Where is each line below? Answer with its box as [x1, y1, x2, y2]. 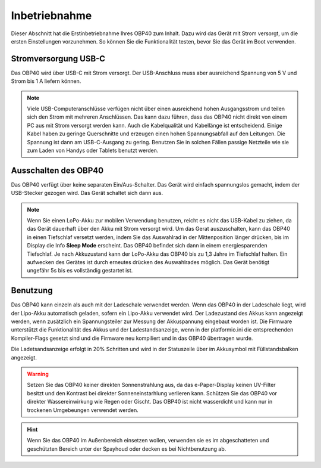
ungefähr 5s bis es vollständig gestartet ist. [27, 267, 133, 274]
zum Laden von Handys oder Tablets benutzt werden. [27, 147, 159, 154]
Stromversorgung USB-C [11, 54, 106, 64]
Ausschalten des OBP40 [11, 165, 104, 175]
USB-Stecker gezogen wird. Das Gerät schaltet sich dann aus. [11, 190, 163, 197]
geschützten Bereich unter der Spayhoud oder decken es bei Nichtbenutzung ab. [27, 445, 226, 452]
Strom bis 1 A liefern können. [11, 78, 81, 85]
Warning [27, 370, 49, 378]
